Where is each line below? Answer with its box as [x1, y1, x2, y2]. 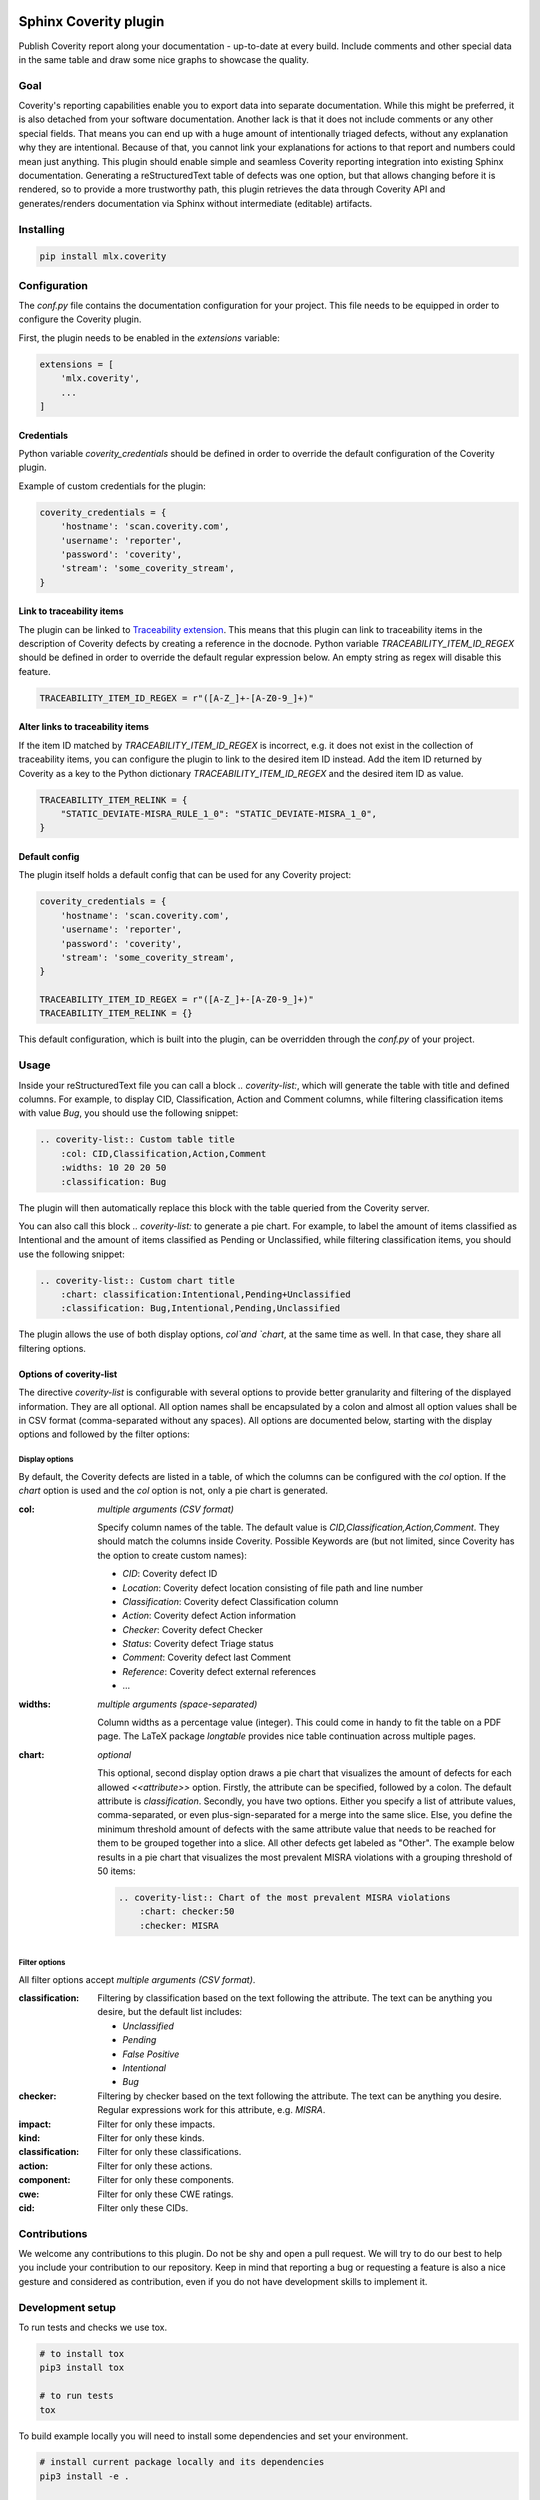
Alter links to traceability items [18, 721, 150, 733]
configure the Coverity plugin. [18, 313, 142, 325]
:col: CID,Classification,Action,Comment [60, 1148, 267, 1159]
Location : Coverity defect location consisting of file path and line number [122, 1581, 424, 1594]
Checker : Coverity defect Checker [122, 1623, 264, 1635]
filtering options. [18, 1342, 87, 1354]
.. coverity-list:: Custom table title [39, 1134, 235, 1145]
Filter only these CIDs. [97, 2201, 189, 2214]
